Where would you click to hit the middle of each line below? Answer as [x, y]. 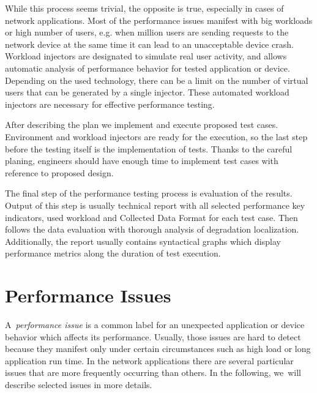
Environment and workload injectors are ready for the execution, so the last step [156, 136]
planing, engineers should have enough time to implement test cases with [142, 161]
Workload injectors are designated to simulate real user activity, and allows [146, 56]
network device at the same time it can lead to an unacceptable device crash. [149, 44]
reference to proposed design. [59, 172]
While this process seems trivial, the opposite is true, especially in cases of [144, 8]
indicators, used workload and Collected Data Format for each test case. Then [151, 217]
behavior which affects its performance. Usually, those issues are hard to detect [153, 336]
